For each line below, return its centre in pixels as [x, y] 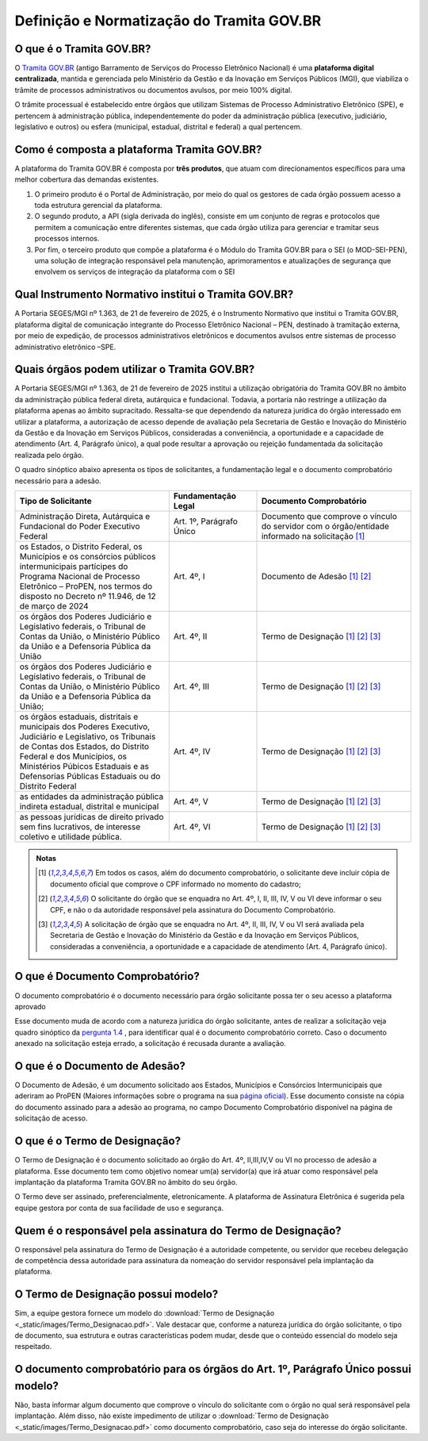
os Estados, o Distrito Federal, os [81, 546]
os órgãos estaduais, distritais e [79, 717]
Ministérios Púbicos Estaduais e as [84, 766]
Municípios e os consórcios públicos [88, 556]
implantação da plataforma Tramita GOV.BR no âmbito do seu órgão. [126, 1182]
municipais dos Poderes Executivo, [85, 726]
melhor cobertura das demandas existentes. [87, 179]
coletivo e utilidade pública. [71, 836]
